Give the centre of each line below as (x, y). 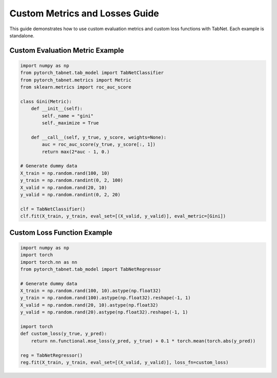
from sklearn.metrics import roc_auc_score (76, 87)
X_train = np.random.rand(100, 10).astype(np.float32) (91, 291)
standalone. (22, 35)
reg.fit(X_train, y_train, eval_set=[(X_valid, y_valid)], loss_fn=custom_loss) (124, 362)
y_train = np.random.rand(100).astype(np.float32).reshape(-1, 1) (105, 298)
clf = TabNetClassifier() (53, 209)
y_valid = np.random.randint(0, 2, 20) (70, 194)
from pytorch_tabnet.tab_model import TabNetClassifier (92, 73)
